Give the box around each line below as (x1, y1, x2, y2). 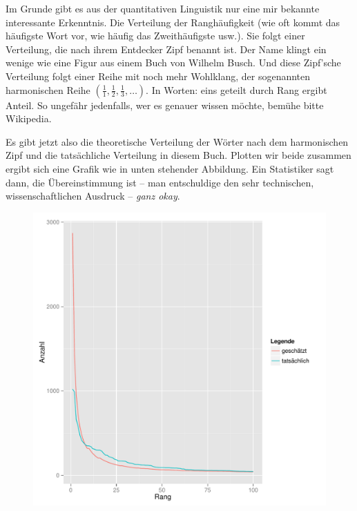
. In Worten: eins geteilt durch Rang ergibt (146, 82, 327, 97)
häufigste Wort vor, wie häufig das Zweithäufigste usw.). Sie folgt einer (6, 28, 305, 43)
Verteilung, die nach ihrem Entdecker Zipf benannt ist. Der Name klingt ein (6, 41, 327, 56)
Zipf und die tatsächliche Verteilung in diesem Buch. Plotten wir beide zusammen (6, 148, 351, 162)
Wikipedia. (6, 111, 52, 126)
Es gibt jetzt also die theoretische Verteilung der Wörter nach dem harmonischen (6, 134, 349, 148)
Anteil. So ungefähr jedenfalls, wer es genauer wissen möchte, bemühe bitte (6, 97, 324, 112)
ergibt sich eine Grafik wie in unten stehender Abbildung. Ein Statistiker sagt (6, 161, 334, 175)
